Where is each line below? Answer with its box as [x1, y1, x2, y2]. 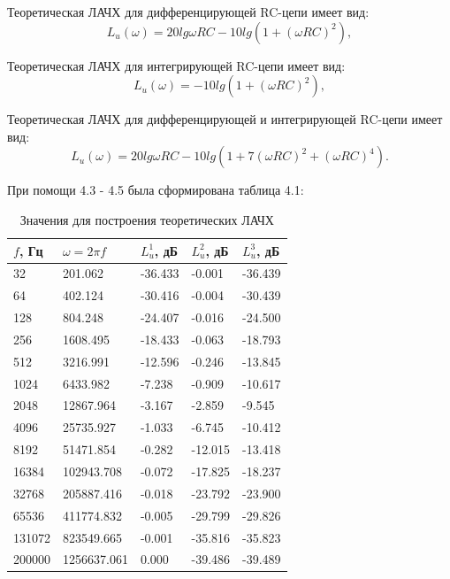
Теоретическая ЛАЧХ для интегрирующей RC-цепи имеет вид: [7, 56, 346, 74]
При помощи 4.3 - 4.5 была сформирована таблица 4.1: [7, 181, 304, 199]
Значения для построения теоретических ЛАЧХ [19, 210, 274, 228]
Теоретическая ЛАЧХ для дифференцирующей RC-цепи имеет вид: [7, 3, 370, 20]
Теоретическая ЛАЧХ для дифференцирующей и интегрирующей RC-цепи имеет [7, 110, 443, 128]
